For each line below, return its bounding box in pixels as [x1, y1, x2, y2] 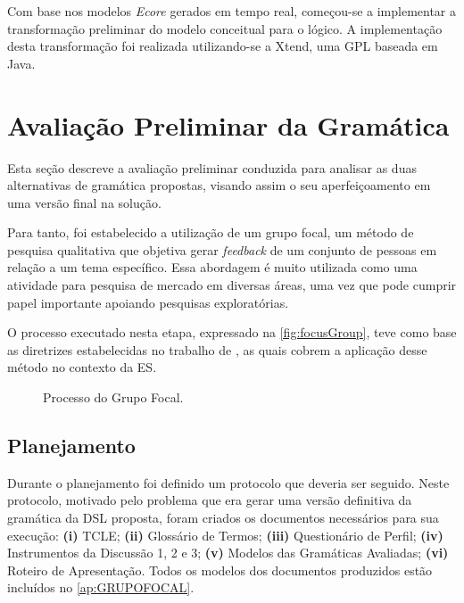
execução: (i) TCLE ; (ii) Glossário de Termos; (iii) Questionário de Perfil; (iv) [7, 525, 443, 544]
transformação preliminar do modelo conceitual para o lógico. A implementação [7, 19, 443, 37]
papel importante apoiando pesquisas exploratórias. [7, 293, 289, 311]
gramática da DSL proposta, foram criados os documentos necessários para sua [7, 508, 439, 527]
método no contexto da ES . [7, 358, 157, 376]
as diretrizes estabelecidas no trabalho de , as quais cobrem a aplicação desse [7, 340, 427, 359]
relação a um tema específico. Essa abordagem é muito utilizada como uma [7, 258, 418, 277]
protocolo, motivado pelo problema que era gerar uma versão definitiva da [7, 491, 412, 509]
